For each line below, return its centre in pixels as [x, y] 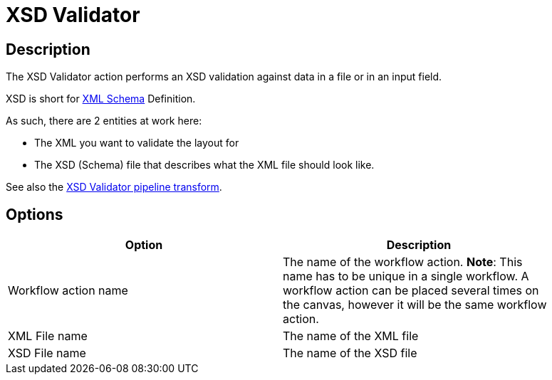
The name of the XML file [351, 336]
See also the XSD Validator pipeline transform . [114, 187]
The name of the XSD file [350, 353]
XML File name [48, 336]
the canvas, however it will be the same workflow [415, 305]
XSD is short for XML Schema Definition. [101, 99]
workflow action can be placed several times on [411, 291]
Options [35, 214]
